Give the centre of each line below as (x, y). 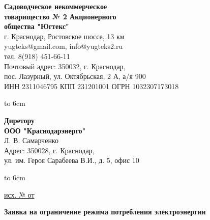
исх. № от (19, 194)
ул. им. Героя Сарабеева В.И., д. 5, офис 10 (72, 160)
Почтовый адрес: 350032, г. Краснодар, (65, 66)
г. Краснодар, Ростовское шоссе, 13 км (64, 36)
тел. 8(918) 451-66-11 (37, 56)
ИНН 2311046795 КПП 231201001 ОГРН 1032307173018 (92, 86)
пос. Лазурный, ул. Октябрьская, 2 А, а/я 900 (75, 76)
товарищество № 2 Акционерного (60, 16)
